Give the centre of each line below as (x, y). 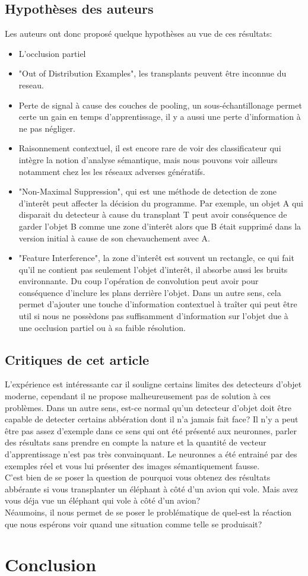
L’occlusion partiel (52, 53)
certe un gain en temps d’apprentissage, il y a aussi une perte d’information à (160, 117)
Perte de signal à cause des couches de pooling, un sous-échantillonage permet (160, 105)
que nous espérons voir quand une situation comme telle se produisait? (134, 524)
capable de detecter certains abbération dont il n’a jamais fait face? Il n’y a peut (152, 419)
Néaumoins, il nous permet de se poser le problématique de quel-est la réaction (148, 512)
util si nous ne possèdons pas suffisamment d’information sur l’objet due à (153, 316)
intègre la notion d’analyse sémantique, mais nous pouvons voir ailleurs (148, 159)
